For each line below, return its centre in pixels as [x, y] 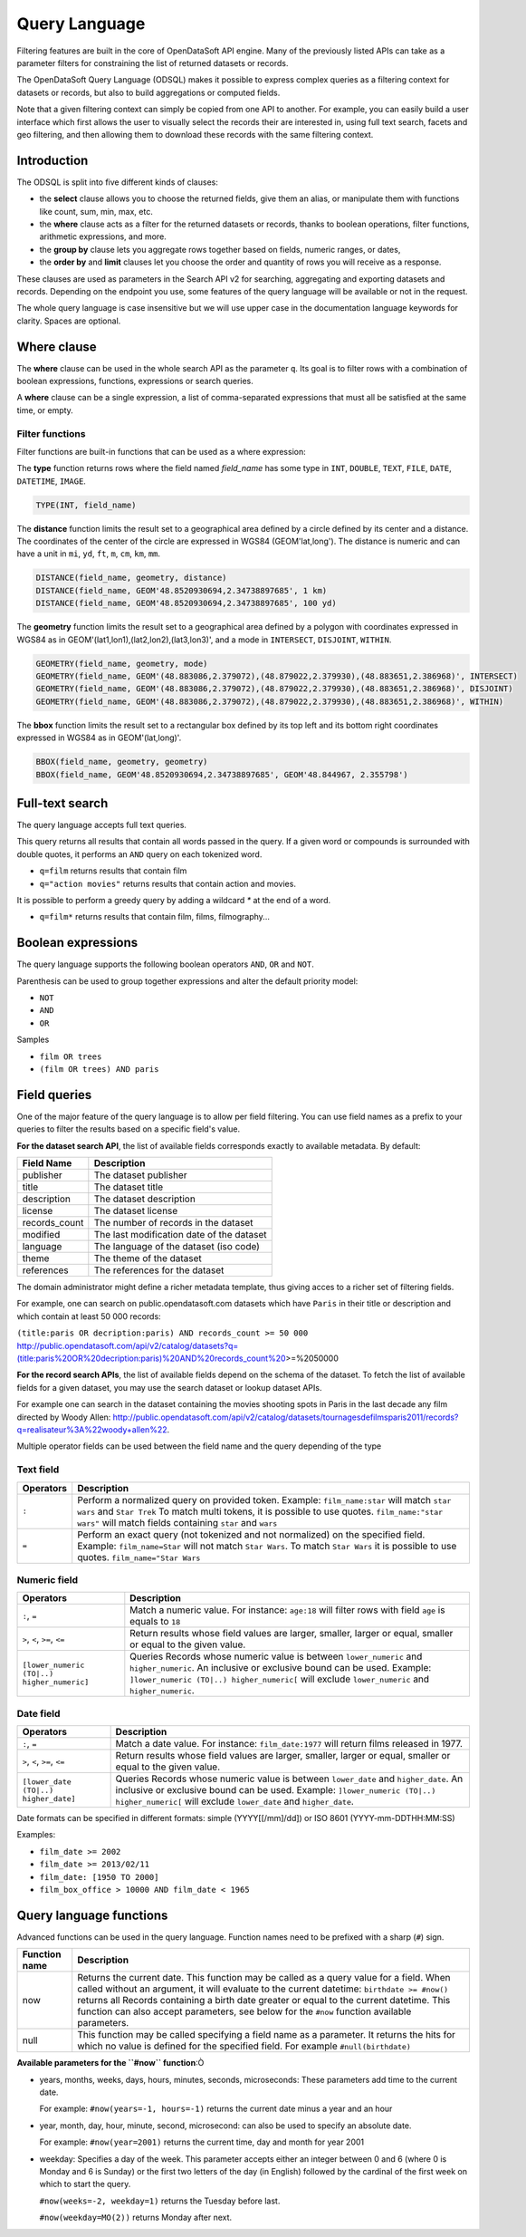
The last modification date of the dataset [180, 1235]
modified [41, 1235]
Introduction [53, 160]
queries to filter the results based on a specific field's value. [129, 1129]
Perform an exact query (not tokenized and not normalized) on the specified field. [251, 1534]
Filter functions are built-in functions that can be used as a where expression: [162, 451]
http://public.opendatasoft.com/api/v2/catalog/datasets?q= [128, 1345]
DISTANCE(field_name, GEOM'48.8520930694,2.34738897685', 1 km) [182, 590]
